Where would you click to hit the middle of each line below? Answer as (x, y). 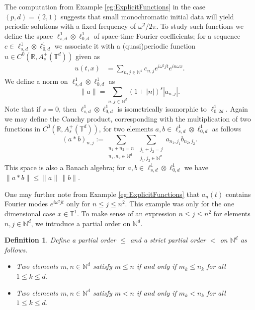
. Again (237, 108)
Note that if (23, 108)
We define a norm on (36, 81)
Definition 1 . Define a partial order (60, 240)
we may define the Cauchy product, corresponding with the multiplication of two (128, 118)
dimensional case (30, 214)
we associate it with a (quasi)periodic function (125, 46)
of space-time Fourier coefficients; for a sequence (167, 35)
